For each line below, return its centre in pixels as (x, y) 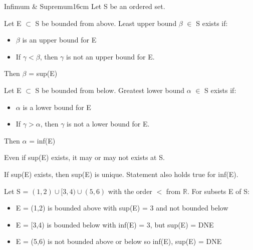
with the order (130, 191)
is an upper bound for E (59, 40)
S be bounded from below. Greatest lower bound (110, 90)
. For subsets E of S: (218, 191)
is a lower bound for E (57, 107)
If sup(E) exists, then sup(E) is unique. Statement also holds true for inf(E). (121, 174)
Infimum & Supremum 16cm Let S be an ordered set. (85, 6)
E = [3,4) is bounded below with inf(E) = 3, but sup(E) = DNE (115, 224)
